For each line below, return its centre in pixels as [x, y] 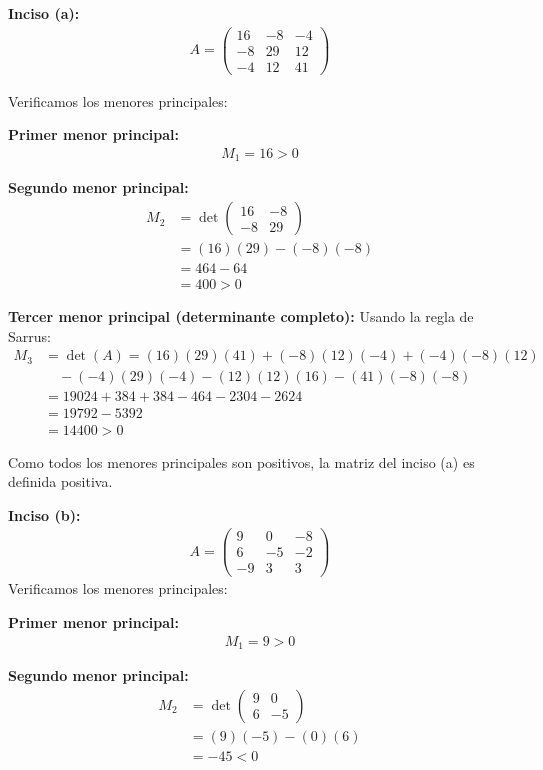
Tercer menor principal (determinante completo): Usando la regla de [241, 316]
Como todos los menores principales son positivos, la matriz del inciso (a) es [241, 461]
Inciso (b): [44, 514]
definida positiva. [60, 481]
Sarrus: [29, 335]
